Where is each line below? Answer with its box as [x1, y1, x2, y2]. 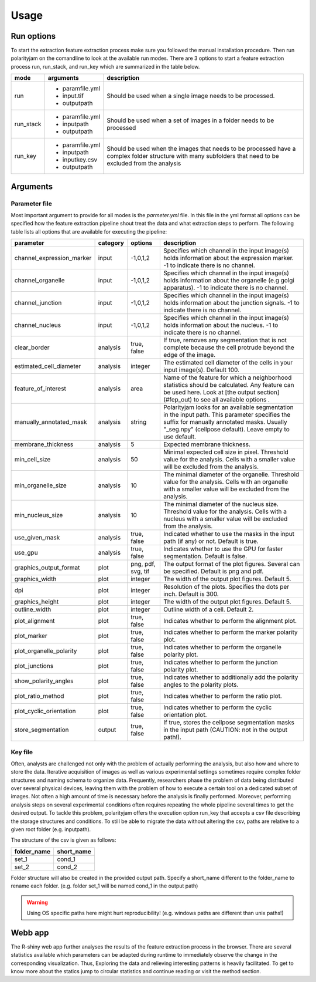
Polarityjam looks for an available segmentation [163, 403, 294, 411]
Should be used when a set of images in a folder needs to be [107, 116, 274, 124]
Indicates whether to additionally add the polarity [163, 673, 298, 681]
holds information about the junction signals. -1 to [163, 299, 300, 307]
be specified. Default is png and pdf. [163, 567, 264, 575]
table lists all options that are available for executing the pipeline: [11, 228, 167, 235]
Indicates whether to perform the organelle [163, 643, 282, 652]
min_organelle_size [14, 481, 67, 490]
